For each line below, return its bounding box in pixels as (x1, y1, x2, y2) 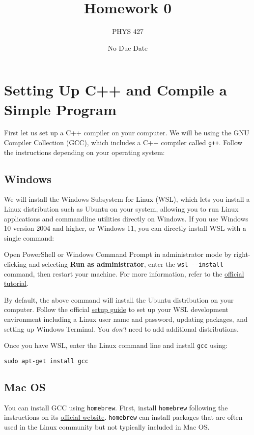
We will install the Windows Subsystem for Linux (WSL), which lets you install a (4, 194, 250, 204)
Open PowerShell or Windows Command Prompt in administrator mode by (4, 249, 232, 259)
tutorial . (4, 278, 28, 288)
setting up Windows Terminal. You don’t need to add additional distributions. (4, 323, 239, 334)
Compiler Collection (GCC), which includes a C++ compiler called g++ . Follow (4, 137, 243, 148)
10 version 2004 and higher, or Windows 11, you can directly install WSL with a (4, 223, 246, 233)
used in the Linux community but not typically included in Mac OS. (4, 422, 210, 432)
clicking (4, 259, 27, 269)
